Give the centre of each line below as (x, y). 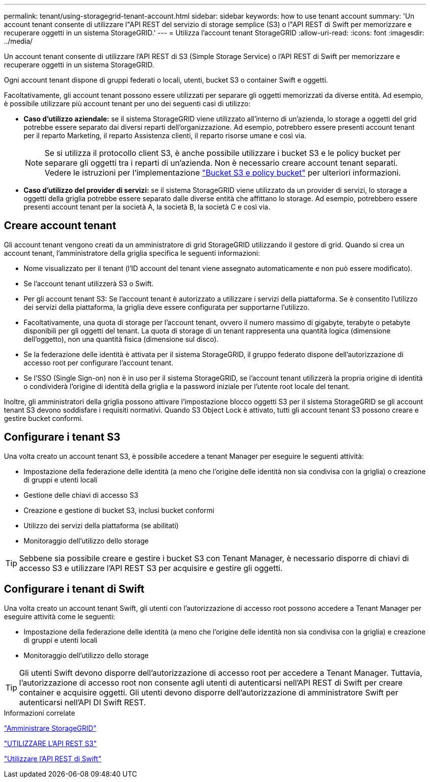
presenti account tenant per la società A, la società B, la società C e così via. (147, 207)
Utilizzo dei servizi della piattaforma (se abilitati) (101, 525)
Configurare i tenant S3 (62, 437)
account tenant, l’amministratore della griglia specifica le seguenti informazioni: (132, 253)
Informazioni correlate (40, 713)
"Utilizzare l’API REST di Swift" (53, 758)
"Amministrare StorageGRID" (50, 728)
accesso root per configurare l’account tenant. (98, 362)
